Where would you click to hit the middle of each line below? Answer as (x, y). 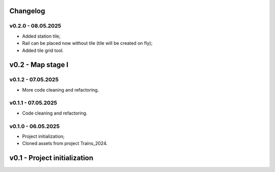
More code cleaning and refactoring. (61, 90)
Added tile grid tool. (43, 50)
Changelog (27, 11)
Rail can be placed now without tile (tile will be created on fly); (87, 43)
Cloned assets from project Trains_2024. (65, 144)
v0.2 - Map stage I (39, 65)
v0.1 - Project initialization (51, 158)
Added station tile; (41, 36)
